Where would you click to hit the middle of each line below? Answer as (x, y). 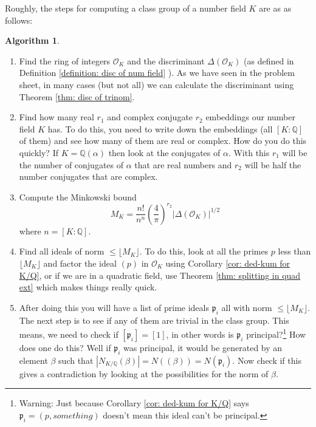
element (33, 360)
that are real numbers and (183, 164)
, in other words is (200, 334)
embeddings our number (250, 117)
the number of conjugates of (71, 164)
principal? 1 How (276, 333)
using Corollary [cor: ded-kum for (228, 263)
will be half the (273, 164)
